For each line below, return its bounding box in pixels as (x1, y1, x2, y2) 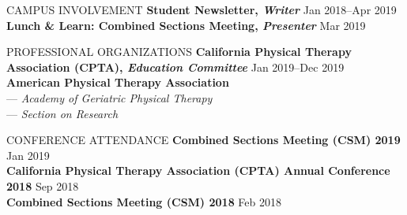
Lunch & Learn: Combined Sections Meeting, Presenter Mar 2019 (6, 17, 366, 33)
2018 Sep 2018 (6, 177, 79, 194)
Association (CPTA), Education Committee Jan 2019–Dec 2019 (6, 58, 345, 75)
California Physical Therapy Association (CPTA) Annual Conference (6, 162, 390, 179)
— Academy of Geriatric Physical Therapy (6, 89, 213, 106)
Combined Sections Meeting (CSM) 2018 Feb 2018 (6, 193, 282, 209)
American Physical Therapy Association (6, 74, 229, 91)
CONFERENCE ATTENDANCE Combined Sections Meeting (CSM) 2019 (6, 132, 401, 148)
